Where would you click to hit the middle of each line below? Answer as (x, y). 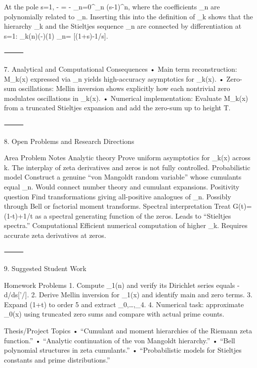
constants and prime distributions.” (57, 359)
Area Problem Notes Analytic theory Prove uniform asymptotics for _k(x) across (127, 158)
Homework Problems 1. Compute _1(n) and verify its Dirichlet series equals (120, 285)
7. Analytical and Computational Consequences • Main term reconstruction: (121, 69)
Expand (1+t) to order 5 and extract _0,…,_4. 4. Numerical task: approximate (124, 304)
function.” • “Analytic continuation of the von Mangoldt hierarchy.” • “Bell (120, 340)
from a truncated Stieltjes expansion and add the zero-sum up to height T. (117, 108)
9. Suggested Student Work (45, 268)
